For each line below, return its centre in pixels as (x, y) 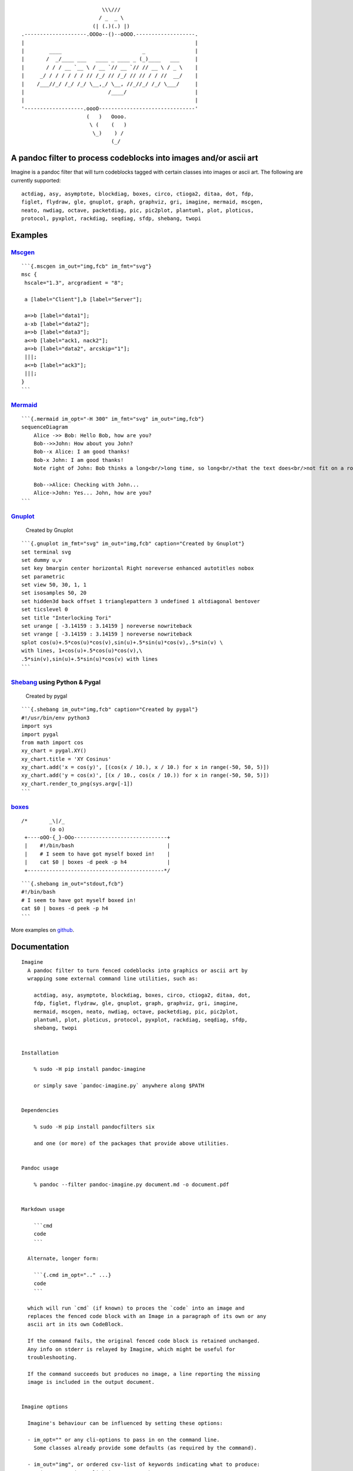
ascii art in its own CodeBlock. (76, 1324)
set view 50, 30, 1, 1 (54, 585)
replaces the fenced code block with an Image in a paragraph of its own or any (147, 1316)
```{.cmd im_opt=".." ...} (72, 1275)
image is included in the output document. (91, 1382)
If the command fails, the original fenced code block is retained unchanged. (144, 1341)
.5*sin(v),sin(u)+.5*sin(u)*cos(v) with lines (90, 659)
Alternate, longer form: (63, 1259)
